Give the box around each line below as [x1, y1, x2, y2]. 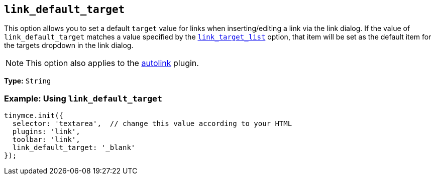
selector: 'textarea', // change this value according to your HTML [12, 119, 292, 128]
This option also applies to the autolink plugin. [26, 58, 199, 68]
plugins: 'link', [12, 127, 80, 136]
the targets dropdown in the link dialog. [4, 41, 134, 50]
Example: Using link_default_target [4, 93, 162, 103]
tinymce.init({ [4, 111, 64, 120]
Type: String [4, 76, 51, 85]
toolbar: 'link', [12, 135, 80, 144]
